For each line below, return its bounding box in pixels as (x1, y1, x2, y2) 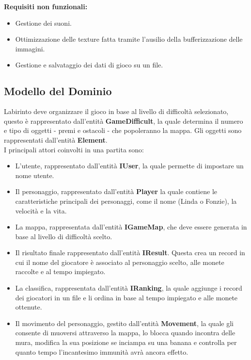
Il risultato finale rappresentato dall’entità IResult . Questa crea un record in (15, 247, 245, 258)
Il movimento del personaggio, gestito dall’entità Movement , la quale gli (15, 318, 234, 328)
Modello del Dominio (4, 83, 112, 98)
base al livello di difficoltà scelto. (15, 231, 112, 241)
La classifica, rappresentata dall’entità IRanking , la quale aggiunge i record (15, 283, 242, 293)
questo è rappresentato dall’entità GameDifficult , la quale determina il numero (4, 115, 243, 126)
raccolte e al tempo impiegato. (15, 266, 106, 277)
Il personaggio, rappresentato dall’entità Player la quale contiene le (15, 186, 217, 196)
